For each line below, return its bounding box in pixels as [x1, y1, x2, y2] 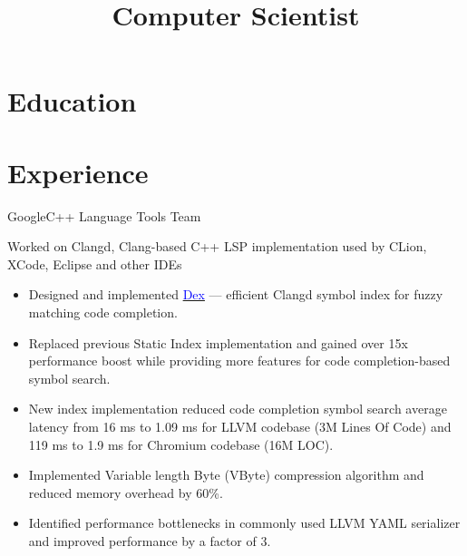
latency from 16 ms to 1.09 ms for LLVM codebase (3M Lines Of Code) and [28, 417, 452, 436]
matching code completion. [28, 303, 178, 322]
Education [7, 83, 137, 120]
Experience [7, 153, 149, 190]
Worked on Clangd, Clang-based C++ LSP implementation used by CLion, [7, 237, 427, 256]
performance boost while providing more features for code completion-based [28, 351, 451, 370]
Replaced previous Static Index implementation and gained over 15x [28, 333, 408, 352]
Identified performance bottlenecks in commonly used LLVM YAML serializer [28, 513, 461, 532]
